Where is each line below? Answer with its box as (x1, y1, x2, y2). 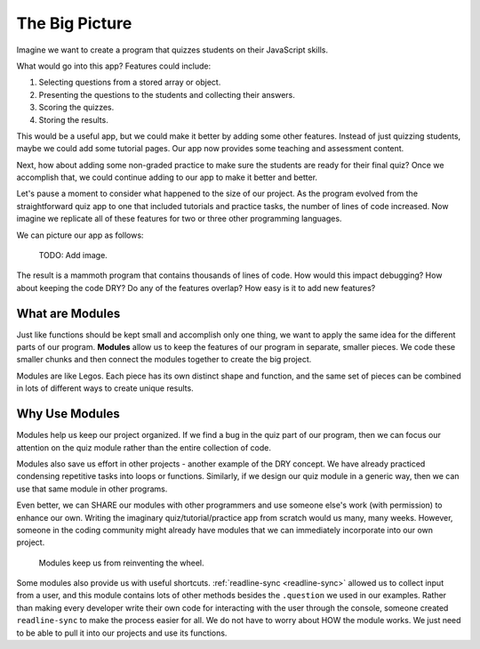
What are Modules (16, 305, 121, 320)
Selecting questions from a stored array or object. (38, 77, 221, 88)
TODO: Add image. (38, 250, 108, 261)
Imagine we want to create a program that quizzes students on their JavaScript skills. (16, 45, 329, 55)
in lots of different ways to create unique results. (16, 383, 195, 393)
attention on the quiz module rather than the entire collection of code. (16, 442, 271, 453)
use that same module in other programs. (16, 483, 168, 494)
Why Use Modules (16, 406, 120, 422)
